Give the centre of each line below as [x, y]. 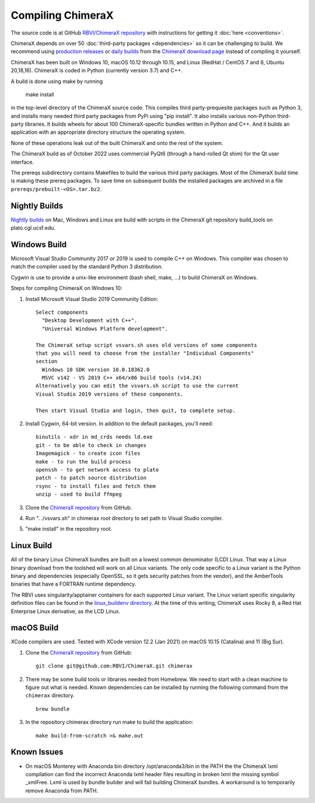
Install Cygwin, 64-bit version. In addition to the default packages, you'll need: [119, 424]
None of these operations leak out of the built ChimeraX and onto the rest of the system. [117, 143]
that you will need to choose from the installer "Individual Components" [145, 353]
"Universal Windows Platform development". [105, 328]
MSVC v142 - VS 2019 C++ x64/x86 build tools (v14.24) [122, 378]
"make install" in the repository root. [69, 529]
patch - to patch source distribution [91, 478]
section [47, 361]
